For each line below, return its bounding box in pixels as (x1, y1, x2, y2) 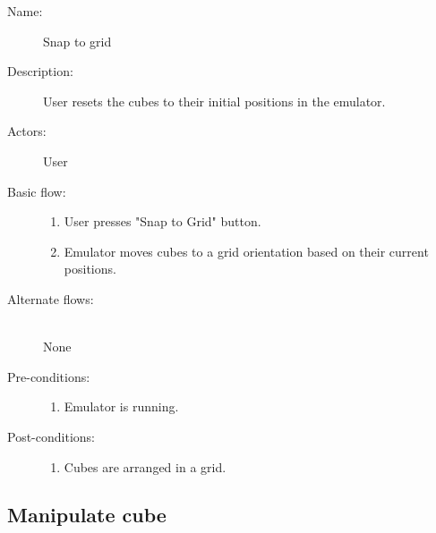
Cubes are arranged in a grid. (64, 457, 227, 476)
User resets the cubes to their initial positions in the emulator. (43, 91, 386, 110)
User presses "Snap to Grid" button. (64, 212, 261, 231)
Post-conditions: (7, 427, 95, 445)
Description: (7, 62, 73, 80)
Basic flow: (7, 182, 66, 200)
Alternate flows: (7, 289, 94, 308)
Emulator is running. (64, 397, 179, 416)
